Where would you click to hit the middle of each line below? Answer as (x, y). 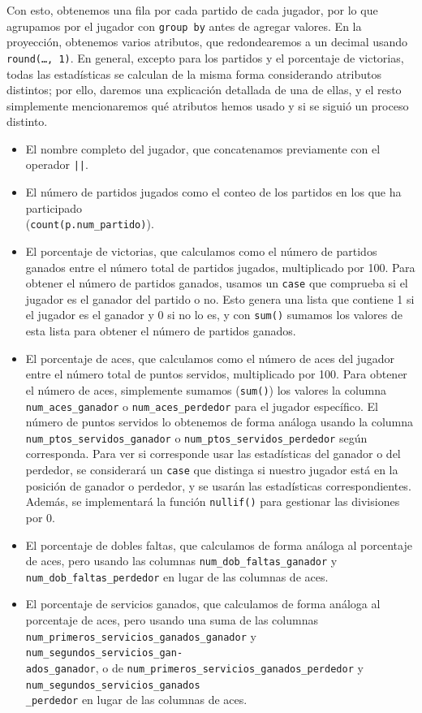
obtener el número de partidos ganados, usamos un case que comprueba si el (217, 283)
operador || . (57, 164)
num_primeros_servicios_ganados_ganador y (141, 635)
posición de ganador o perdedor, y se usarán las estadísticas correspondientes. (218, 485)
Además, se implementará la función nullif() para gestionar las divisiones (213, 501)
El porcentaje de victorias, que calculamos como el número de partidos (201, 251)
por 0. (41, 517)
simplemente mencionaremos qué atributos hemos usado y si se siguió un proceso (208, 105)
